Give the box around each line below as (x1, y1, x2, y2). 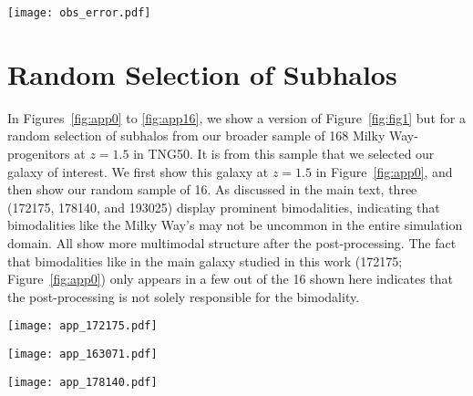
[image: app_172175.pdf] (7, 319, 158, 333)
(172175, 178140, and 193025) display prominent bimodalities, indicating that (7, 197, 440, 216)
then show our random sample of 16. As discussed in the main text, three (7, 180, 417, 199)
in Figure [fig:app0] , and (315, 162, 453, 181)
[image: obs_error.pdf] (7, 6, 151, 19)
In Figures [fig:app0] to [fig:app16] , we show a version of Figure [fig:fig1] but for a (7, 108, 466, 127)
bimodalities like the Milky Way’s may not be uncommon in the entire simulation (7, 215, 463, 234)
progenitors (7, 143, 70, 162)
